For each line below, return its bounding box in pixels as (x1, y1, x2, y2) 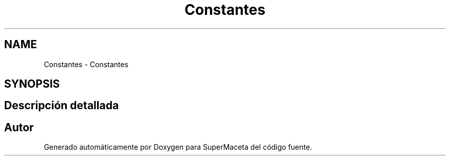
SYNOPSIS (4, 77, 60, 91)
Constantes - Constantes (44, 59, 128, 69)
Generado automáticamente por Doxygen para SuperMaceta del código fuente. (44, 143, 312, 152)
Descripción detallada (4, 99, 119, 112)
